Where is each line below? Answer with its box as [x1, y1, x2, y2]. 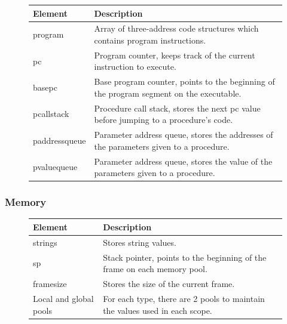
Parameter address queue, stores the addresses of [94, 128, 273, 141]
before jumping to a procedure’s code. [94, 113, 233, 126]
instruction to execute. [94, 60, 176, 73]
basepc [33, 81, 57, 94]
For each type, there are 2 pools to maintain [103, 292, 265, 304]
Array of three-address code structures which [94, 22, 259, 35]
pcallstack [33, 107, 69, 120]
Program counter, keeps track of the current [94, 48, 255, 61]
